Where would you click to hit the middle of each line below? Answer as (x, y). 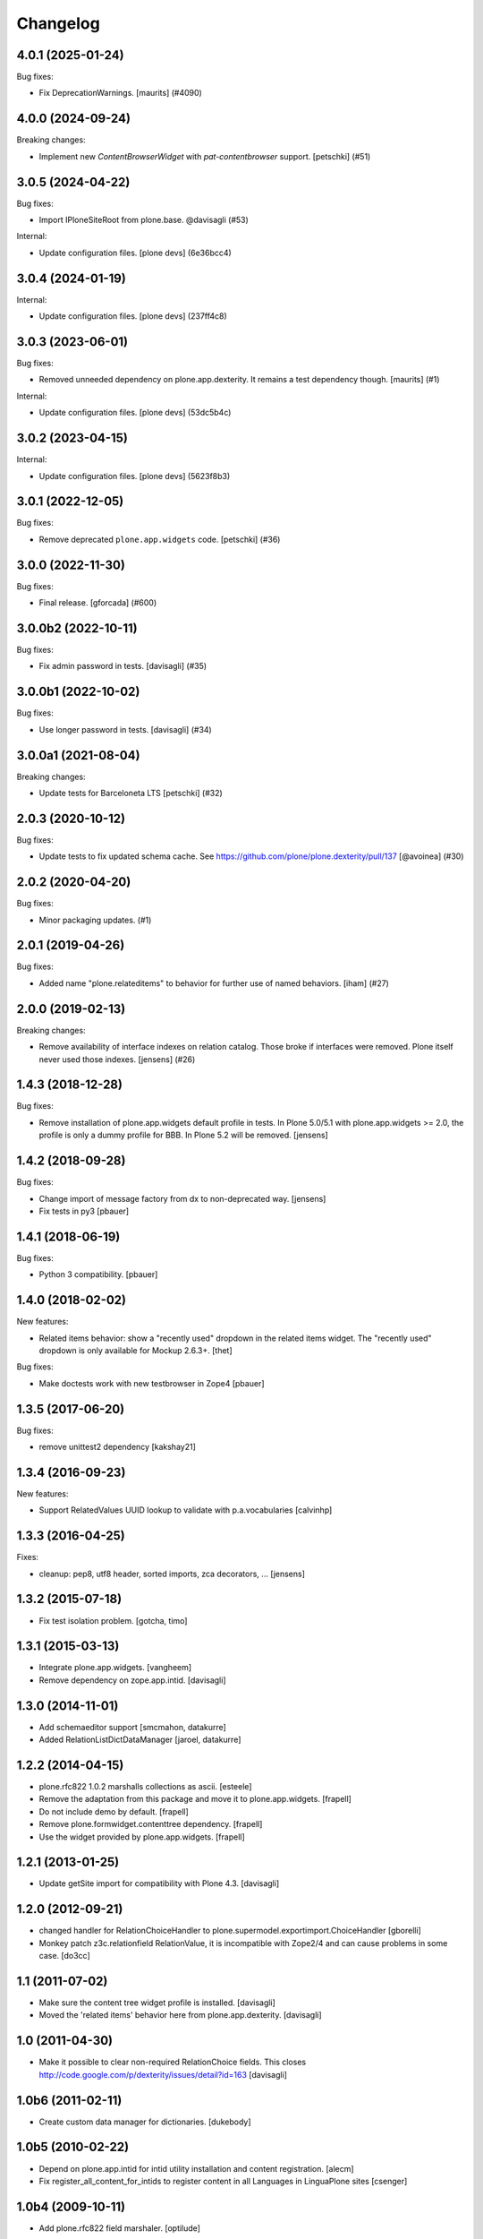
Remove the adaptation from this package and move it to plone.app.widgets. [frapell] (195, 1799)
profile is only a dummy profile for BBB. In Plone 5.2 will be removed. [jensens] (183, 1135)
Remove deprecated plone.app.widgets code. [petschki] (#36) (160, 539)
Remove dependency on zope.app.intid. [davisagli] (132, 1680)
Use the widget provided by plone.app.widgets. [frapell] (142, 1837)
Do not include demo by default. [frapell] (114, 1811)
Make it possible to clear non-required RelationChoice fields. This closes (173, 2062)
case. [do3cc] (65, 1956)
